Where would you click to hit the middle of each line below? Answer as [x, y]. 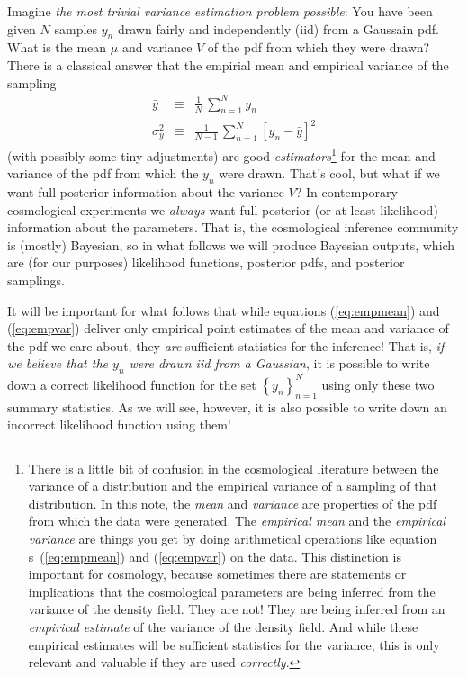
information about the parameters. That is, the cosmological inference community [233, 227]
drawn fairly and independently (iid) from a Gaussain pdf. [279, 28]
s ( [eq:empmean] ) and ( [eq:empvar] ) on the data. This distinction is [215, 556]
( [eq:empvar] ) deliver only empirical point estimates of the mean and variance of [228, 328]
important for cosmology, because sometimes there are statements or [217, 574]
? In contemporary [346, 192]
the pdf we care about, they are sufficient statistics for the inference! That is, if [226, 345]
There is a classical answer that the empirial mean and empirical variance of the [228, 64]
